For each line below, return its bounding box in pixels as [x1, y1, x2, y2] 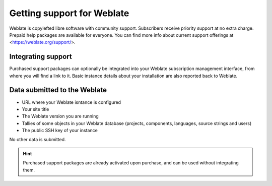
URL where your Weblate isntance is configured [22, 99, 121, 105]
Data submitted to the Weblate [9, 86, 107, 94]
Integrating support [9, 52, 73, 61]
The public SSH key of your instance [22, 128, 98, 134]
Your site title [22, 106, 49, 112]
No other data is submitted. [9, 137, 66, 143]
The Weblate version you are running [22, 113, 99, 119]
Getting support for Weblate [9, 8, 129, 19]
